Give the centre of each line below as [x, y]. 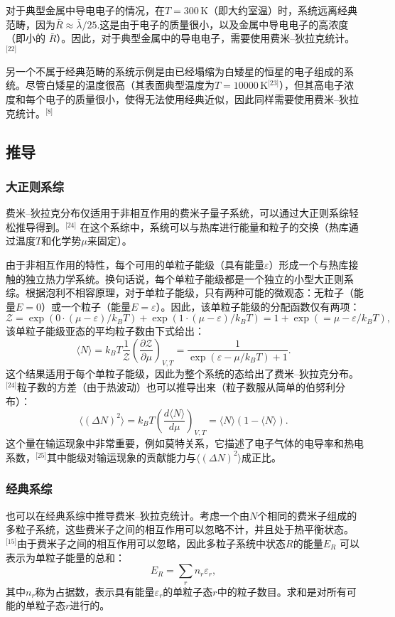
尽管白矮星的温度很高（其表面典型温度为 [120, 85]
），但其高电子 [312, 85]
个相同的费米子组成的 [307, 515]
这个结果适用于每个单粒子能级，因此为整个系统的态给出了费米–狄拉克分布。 [182, 373]
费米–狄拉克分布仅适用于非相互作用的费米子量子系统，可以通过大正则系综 [177, 213]
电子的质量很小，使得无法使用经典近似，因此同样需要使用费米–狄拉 [202, 99]
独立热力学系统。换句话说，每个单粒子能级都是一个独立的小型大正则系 [189, 278]
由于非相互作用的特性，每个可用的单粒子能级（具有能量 [135, 265]
